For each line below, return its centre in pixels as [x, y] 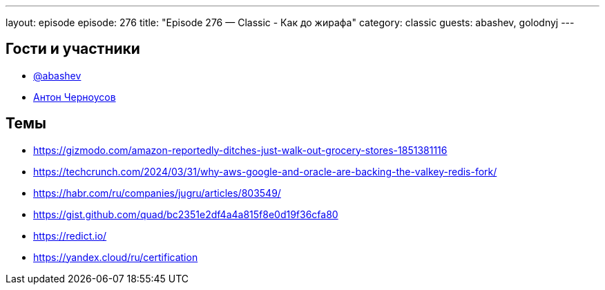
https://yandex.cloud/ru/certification [116, 257]
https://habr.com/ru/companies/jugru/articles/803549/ [157, 193]
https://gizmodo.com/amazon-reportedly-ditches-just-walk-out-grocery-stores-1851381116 [240, 150]
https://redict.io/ [70, 235]
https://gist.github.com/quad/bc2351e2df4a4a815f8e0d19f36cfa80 [186, 214]
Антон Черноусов [75, 97]
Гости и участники [73, 49]
